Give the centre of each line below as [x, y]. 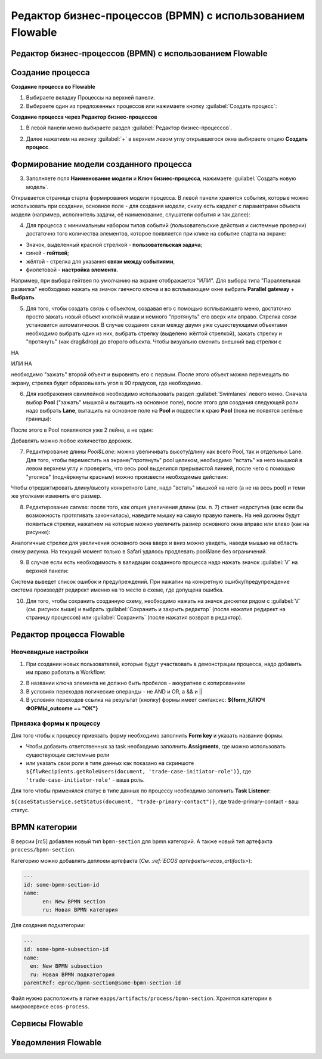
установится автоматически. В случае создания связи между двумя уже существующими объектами [157, 325]
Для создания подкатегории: [48, 925]
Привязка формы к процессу [56, 723]
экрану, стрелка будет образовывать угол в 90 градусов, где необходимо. [106, 383]
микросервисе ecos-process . [50, 1007]
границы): [39, 419]
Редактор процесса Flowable [68, 635]
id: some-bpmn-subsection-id [66, 949]
